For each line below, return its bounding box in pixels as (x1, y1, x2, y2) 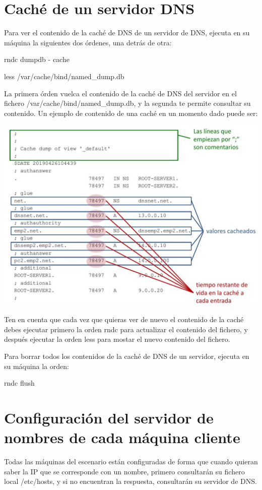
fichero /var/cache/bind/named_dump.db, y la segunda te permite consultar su (4, 98, 251, 108)
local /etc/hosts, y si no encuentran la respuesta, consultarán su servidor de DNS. (4, 476, 257, 486)
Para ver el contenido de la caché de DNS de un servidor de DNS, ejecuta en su (4, 27, 250, 38)
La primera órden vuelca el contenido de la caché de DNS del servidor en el (4, 88, 237, 98)
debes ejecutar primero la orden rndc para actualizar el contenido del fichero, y (4, 324, 248, 334)
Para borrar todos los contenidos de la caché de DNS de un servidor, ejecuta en (4, 350, 249, 361)
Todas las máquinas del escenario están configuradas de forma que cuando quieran (4, 456, 258, 467)
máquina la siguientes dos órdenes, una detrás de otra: (4, 37, 172, 47)
